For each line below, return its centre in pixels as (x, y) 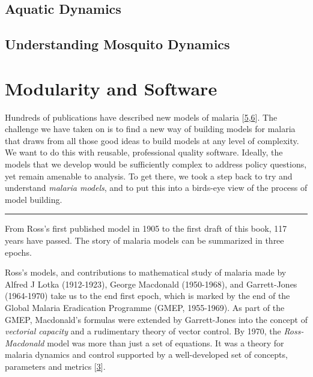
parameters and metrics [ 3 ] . (55, 366)
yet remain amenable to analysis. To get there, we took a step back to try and (149, 176)
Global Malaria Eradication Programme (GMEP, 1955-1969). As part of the (145, 307)
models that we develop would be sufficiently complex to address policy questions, (156, 164)
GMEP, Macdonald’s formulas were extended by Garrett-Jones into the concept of (156, 319)
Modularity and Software (111, 88)
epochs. (18, 252)
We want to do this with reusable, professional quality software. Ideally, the (144, 152)
